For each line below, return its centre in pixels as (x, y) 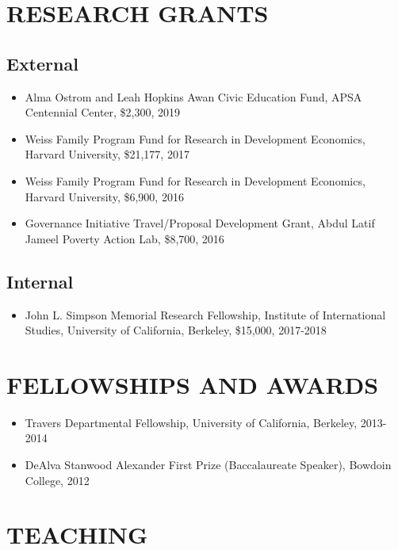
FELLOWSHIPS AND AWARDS (193, 384)
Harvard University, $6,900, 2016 (104, 196)
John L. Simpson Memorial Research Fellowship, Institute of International (205, 314)
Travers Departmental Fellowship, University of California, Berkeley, (191, 422)
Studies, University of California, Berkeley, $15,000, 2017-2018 (176, 330)
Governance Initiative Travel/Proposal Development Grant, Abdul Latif (200, 223)
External (42, 63)
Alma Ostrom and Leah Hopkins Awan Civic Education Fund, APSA (193, 96)
